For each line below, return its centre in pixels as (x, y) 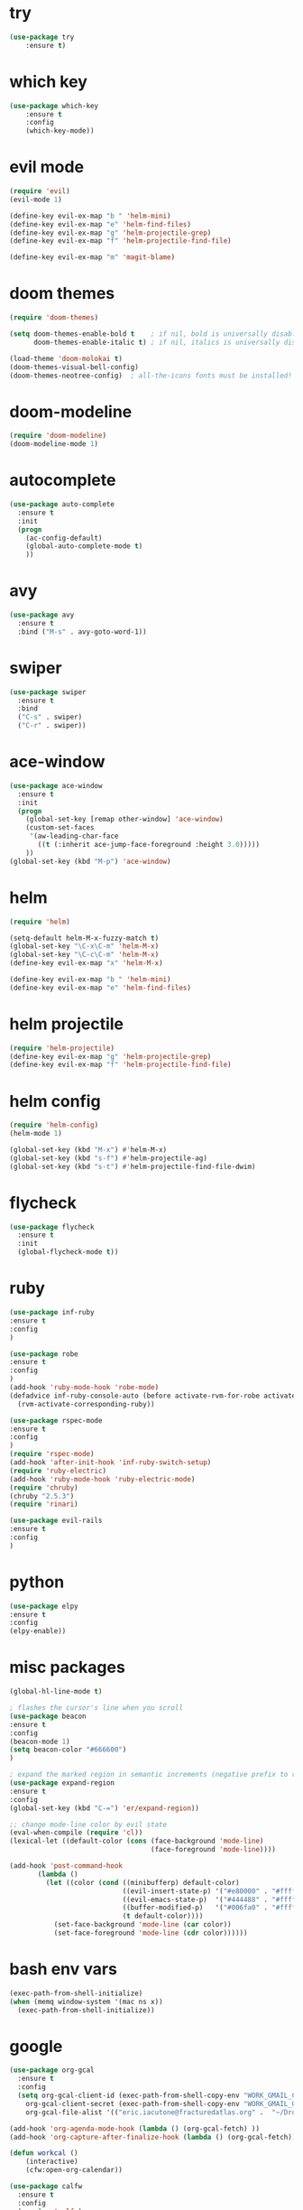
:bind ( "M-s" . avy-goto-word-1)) (82, 631)
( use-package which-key (54, 106)
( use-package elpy (44, 1606)
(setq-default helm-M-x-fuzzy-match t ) (84, 938)
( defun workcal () (44, 2153)
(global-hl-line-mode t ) (56, 1692)
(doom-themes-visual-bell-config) (74, 367)
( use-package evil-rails (56, 1521)
